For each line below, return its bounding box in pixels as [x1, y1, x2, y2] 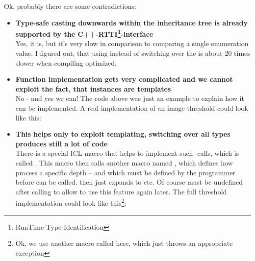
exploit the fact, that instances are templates [15, 83, 171, 94]
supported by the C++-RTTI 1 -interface [15, 27, 153, 39]
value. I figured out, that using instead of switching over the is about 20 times [15, 48, 250, 58]
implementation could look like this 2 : [15, 196, 127, 208]
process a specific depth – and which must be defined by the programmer [15, 167, 235, 177]
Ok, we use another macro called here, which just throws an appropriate [15, 238, 233, 248]
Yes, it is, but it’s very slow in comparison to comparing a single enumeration [15, 38, 249, 48]
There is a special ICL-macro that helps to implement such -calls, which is [15, 148, 239, 158]
